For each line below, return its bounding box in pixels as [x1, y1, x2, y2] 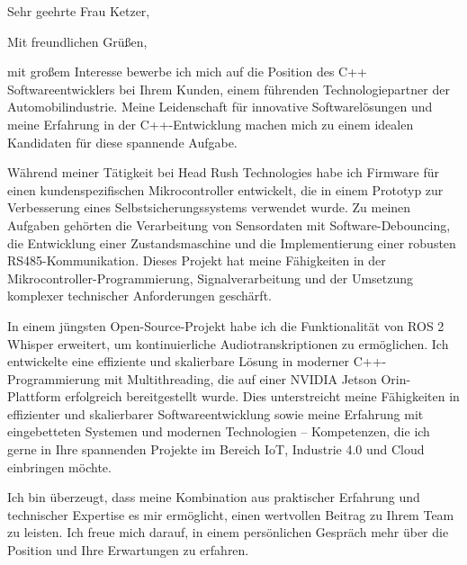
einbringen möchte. [7, 457, 112, 476]
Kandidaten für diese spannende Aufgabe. [7, 132, 238, 151]
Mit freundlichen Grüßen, [7, 31, 148, 50]
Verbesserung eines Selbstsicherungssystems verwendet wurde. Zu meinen [7, 198, 411, 217]
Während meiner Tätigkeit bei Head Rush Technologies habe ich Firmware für [7, 163, 439, 182]
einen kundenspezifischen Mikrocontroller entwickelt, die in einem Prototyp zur [7, 180, 444, 199]
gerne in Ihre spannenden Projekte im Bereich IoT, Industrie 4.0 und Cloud [7, 440, 425, 459]
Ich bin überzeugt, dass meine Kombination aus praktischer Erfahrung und [7, 488, 420, 507]
